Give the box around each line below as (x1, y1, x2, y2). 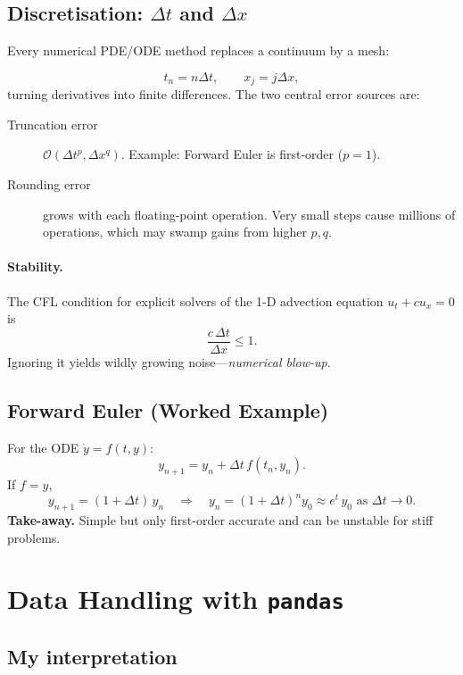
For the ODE (7, 437, 79, 456)
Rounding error (7, 175, 91, 194)
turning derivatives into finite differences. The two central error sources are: (7, 85, 420, 104)
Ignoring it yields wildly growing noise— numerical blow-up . (7, 352, 331, 371)
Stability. (7, 257, 63, 276)
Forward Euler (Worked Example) (7, 396, 329, 423)
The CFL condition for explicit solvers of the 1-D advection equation (7, 291, 384, 310)
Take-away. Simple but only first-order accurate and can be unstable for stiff (7, 510, 434, 529)
